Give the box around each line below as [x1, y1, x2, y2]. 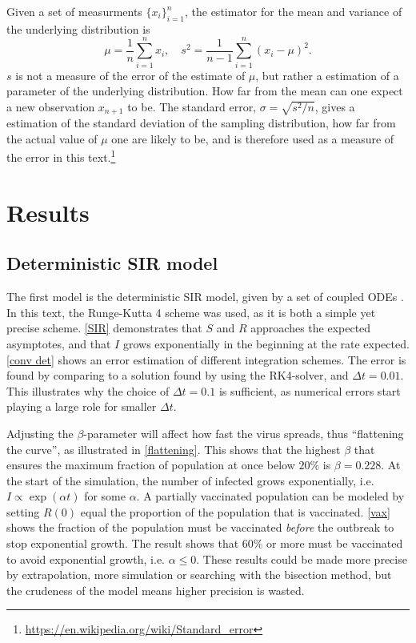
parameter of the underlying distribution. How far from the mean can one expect [6, 82, 403, 99]
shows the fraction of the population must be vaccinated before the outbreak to [6, 519, 394, 536]
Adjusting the [6, 424, 74, 441]
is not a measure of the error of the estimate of [15, 66, 246, 83]
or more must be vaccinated [266, 535, 403, 552]
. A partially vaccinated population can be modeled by [136, 488, 405, 504]
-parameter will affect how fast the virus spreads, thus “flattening [83, 424, 404, 441]
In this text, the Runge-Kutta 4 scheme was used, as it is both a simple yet [6, 303, 376, 320]
